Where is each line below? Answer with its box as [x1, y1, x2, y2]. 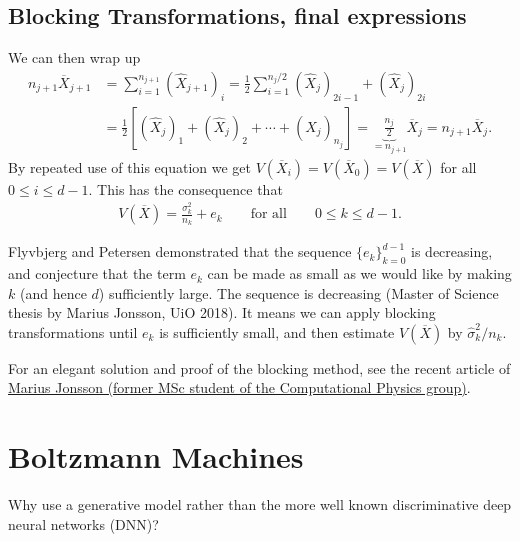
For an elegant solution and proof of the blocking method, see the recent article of [8, 357, 511, 378]
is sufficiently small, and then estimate [159, 321, 395, 342]
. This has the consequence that [88, 178, 283, 199]
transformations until [8, 321, 138, 342]
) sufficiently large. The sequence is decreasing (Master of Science [98, 282, 499, 303]
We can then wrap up [8, 47, 141, 68]
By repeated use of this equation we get [8, 156, 252, 177]
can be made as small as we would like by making [207, 263, 512, 284]
